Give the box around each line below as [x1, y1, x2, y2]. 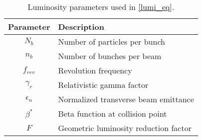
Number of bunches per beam [58, 50, 162, 62]
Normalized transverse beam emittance [58, 93, 194, 105]
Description [58, 21, 105, 32]
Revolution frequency [58, 65, 132, 76]
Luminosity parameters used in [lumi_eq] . [27, 1, 175, 12]
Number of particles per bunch [58, 36, 165, 47]
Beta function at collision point [58, 108, 167, 119]
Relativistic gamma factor [58, 79, 149, 90]
